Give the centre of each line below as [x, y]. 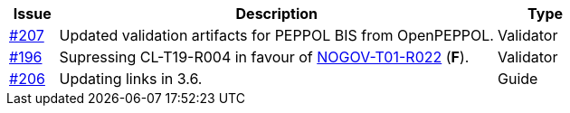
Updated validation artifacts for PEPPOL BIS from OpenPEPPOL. [276, 35]
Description [276, 14]
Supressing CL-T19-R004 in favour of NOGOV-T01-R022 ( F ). [264, 57]
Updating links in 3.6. [131, 79]
